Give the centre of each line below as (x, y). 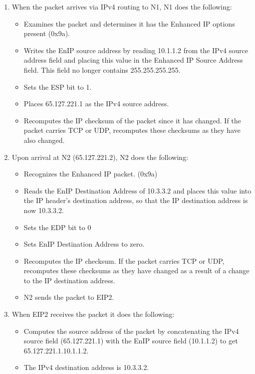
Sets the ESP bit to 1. (58, 86)
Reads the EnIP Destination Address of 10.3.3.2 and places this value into (138, 190)
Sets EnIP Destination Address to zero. (84, 244)
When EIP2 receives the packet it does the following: (93, 314)
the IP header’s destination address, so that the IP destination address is (136, 200)
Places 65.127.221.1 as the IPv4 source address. (96, 104)
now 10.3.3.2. (44, 210)
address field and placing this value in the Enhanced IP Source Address (133, 60)
